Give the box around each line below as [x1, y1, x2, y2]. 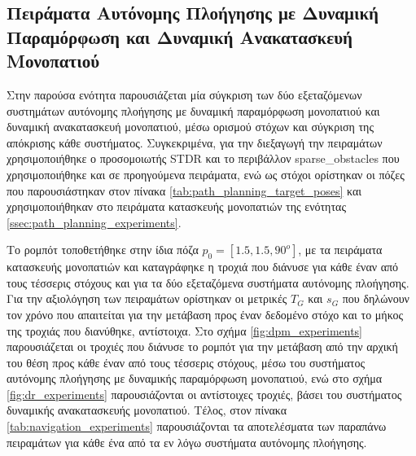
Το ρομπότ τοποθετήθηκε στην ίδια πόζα [7, 241, 199, 258]
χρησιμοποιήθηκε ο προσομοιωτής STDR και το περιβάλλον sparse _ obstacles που [7, 150, 400, 167]
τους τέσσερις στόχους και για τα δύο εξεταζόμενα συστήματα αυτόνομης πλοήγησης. [7, 274, 409, 291]
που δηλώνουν [342, 290, 409, 307]
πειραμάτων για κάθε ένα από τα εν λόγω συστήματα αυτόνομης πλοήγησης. [7, 433, 367, 450]
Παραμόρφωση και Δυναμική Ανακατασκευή [7, 24, 353, 49]
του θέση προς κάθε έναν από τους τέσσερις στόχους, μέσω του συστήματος [7, 353, 366, 370]
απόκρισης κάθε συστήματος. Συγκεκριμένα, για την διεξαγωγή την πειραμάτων [7, 134, 383, 151]
